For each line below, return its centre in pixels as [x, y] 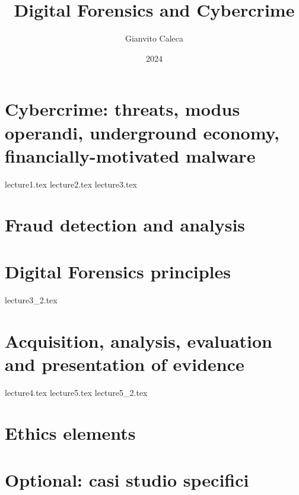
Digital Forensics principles [118, 271]
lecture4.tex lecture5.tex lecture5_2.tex [76, 392]
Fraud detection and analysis [125, 225]
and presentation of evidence [125, 364]
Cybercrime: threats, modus [123, 109]
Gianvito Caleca [154, 38]
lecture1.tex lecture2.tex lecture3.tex [71, 184]
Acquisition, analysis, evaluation [139, 340]
